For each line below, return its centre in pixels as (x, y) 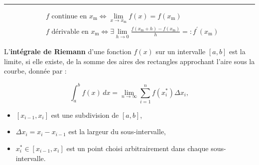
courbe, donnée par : (35, 71)
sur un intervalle (181, 51)
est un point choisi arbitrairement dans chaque (137, 148)
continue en (69, 17)
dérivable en (70, 32)
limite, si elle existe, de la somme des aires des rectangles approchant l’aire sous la (129, 61)
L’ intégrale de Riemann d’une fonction (68, 51)
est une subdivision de (85, 115)
